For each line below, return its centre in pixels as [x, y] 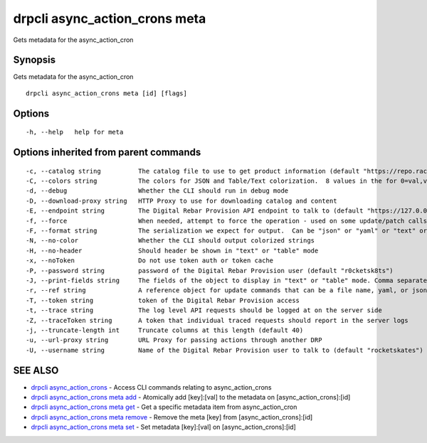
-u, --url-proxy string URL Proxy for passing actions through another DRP [174, 340]
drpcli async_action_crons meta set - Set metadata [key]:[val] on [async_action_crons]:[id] [164, 427]
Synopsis [35, 60]
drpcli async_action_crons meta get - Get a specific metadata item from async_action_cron [164, 407]
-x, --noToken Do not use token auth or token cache [150, 261]
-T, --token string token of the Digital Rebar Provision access [163, 300]
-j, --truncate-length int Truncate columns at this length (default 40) [165, 330]
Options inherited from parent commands [107, 153]
